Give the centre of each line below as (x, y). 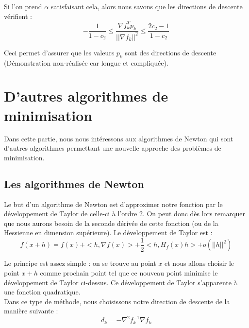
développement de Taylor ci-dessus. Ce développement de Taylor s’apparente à (121, 282)
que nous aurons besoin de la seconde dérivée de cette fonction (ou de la (111, 223)
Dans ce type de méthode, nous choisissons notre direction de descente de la (117, 301)
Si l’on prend (23, 6)
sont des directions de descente (171, 52)
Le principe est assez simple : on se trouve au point (80, 263)
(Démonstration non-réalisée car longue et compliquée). (86, 62)
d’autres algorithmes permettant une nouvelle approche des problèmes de (113, 148)
